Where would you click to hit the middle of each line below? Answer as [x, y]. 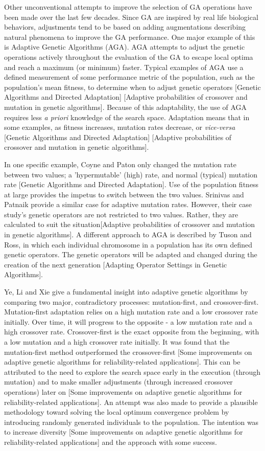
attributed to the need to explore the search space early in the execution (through [132, 371]
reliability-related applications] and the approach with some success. [111, 442]
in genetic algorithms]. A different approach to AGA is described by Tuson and [128, 234]
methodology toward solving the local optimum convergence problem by [117, 412]
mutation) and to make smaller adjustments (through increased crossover [118, 382]
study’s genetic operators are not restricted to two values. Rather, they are [121, 214]
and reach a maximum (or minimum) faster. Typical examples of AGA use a [124, 67]
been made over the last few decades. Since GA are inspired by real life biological [131, 17]
